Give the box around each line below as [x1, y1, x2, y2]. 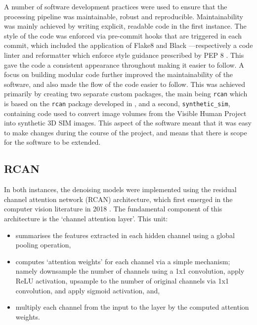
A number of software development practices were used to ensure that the [4, 1, 227, 11]
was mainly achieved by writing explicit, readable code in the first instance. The [4, 21, 247, 31]
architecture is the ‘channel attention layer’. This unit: [4, 213, 168, 224]
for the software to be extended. [4, 137, 101, 147]
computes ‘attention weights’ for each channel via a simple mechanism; [15, 256, 230, 266]
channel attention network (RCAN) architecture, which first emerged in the [4, 194, 233, 204]
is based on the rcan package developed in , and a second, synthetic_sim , [4, 98, 230, 108]
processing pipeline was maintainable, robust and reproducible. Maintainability [4, 11, 243, 21]
